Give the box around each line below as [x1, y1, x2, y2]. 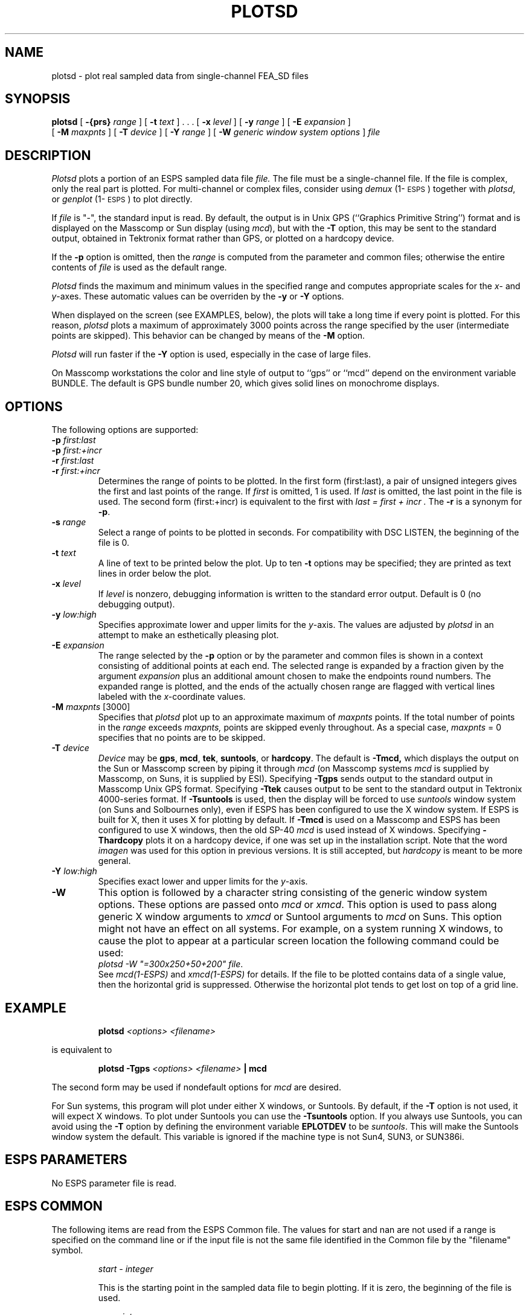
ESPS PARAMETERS [5, 1152, 127, 1168]
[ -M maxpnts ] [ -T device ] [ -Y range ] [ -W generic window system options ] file [51, 127, 380, 138]
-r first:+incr [51, 466, 100, 476]
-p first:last [51, 435, 96, 446]
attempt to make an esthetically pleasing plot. [98, 630, 279, 641]
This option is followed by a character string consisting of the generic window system [98, 886, 487, 899]
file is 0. [98, 537, 130, 548]
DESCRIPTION [5, 147, 91, 163]
